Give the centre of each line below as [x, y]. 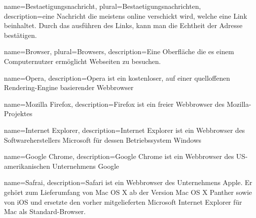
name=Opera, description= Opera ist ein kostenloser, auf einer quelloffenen [117, 78]
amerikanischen [27, 166]
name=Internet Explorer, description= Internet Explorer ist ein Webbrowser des [125, 130]
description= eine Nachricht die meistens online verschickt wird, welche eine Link [126, 16]
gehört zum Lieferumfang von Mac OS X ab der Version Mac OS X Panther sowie [128, 192]
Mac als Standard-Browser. [45, 211]
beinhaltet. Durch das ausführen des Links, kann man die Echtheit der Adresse [123, 25]
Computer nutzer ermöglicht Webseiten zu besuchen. [82, 61]
